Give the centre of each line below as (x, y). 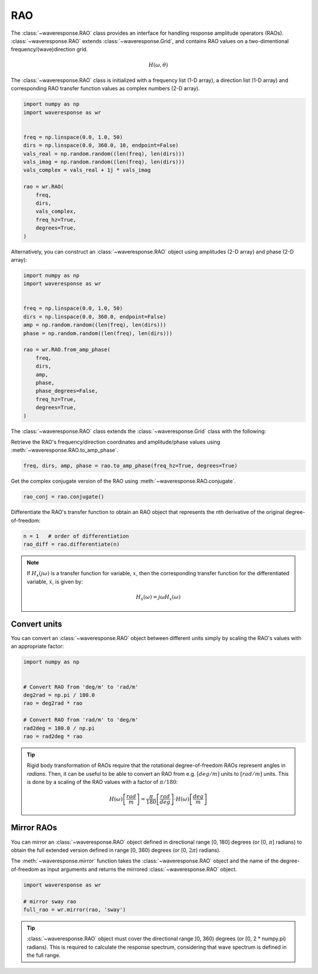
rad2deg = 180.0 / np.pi (59, 728)
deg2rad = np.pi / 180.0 (59, 695)
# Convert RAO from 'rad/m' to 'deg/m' (81, 720)
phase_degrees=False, (67, 391)
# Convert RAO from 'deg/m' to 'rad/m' (81, 687)
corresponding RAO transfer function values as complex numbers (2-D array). (105, 88)
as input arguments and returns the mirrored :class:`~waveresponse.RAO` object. (139, 869)
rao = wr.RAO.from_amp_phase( (67, 350)
